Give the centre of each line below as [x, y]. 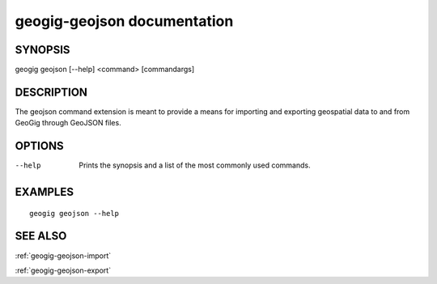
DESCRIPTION [51, 92]
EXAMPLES [45, 192]
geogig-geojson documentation [124, 21]
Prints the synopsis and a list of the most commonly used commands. [195, 165]
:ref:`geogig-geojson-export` [63, 270]
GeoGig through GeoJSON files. [68, 123]
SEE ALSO [41, 236]
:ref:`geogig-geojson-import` [63, 256]
